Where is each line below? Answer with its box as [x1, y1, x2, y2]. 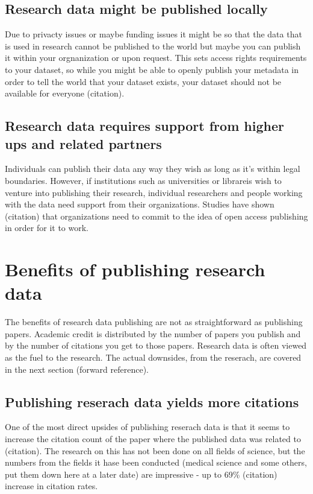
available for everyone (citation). [5, 87, 125, 100]
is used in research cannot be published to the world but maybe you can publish [5, 39, 301, 52]
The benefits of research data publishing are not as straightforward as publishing [5, 315, 303, 328]
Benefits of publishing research [5, 257, 265, 282]
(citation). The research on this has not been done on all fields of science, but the [5, 444, 305, 457]
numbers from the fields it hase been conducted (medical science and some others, [5, 456, 307, 469]
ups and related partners [5, 134, 162, 153]
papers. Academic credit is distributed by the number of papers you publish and [5, 327, 301, 340]
